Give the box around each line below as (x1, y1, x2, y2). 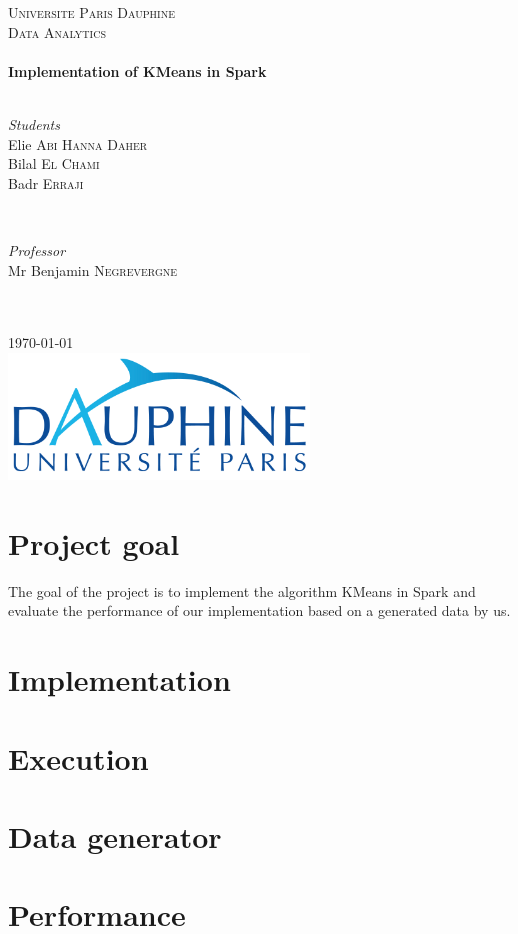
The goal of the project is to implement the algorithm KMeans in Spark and (8, 580, 476, 601)
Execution (8, 737, 149, 778)
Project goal (8, 522, 180, 563)
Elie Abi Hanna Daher (8, 133, 148, 154)
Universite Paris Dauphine (8, 2, 176, 22)
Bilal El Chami (8, 153, 100, 174)
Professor (8, 239, 66, 260)
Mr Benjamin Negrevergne (8, 259, 178, 280)
